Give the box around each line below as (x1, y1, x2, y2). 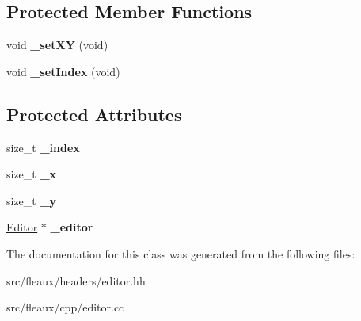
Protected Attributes (6, 101, 182, 126)
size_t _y (6, 192, 57, 208)
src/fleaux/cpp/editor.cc (6, 299, 124, 315)
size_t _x (6, 166, 57, 182)
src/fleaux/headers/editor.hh (6, 272, 146, 289)
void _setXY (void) (6, 36, 108, 53)
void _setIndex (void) (6, 63, 120, 79)
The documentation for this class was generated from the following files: (6, 245, 355, 262)
